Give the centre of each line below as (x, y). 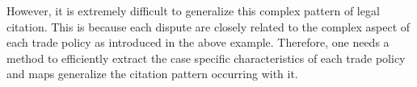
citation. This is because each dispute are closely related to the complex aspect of (208, 26)
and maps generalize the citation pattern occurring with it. (152, 74)
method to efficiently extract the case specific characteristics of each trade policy (206, 58)
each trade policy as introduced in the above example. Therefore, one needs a (198, 42)
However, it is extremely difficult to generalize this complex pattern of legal (193, 10)
